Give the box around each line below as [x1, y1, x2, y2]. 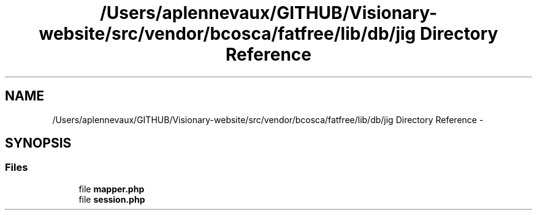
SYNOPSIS [5, 135, 72, 151]
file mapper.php [78, 183, 145, 194]
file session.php [78, 194, 145, 205]
